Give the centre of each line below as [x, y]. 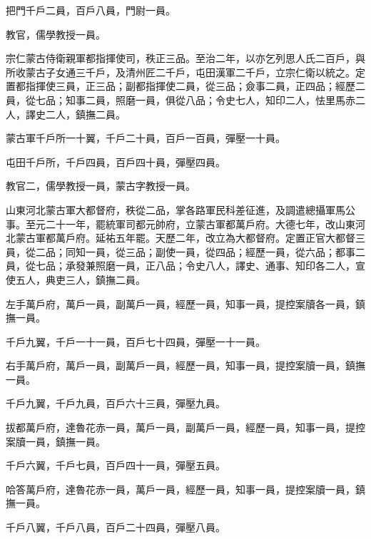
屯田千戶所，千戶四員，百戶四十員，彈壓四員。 [116, 161]
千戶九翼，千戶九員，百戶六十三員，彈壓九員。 [116, 403]
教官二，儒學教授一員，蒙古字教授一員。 [101, 186]
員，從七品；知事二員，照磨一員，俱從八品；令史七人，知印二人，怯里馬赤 [181, 99]
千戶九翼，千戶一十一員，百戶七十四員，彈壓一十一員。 [136, 341]
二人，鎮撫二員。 [85, 114]
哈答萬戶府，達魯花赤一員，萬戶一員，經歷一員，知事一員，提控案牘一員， [181, 489]
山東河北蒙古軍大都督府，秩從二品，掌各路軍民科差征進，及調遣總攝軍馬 [176, 209]
